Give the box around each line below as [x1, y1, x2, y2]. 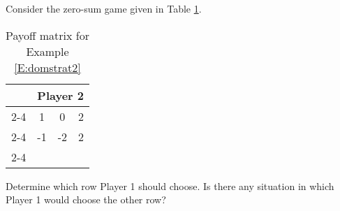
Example [26, 43, 69, 59]
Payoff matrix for [6, 27, 89, 43]
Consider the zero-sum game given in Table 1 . [6, 1, 202, 15]
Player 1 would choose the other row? [6, 192, 166, 207]
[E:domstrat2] [14, 59, 81, 75]
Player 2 [37, 87, 84, 103]
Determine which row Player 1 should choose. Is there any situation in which [6, 178, 334, 193]
